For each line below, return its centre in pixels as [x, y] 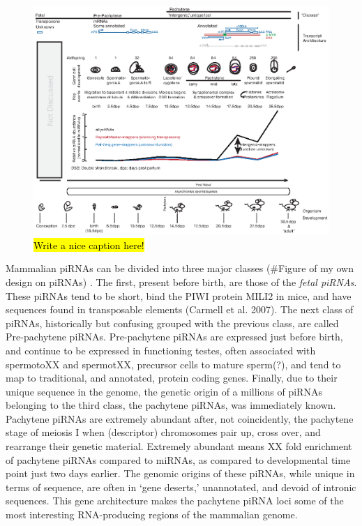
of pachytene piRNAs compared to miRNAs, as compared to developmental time [178, 459]
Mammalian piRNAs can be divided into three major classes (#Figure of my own [180, 268]
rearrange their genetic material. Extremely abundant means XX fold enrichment [179, 446]
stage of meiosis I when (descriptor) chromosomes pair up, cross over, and [163, 432]
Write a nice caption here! [89, 245]
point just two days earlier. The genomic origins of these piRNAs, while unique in [180, 473]
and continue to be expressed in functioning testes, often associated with [161, 350]
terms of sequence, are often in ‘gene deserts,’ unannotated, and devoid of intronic [181, 487]
